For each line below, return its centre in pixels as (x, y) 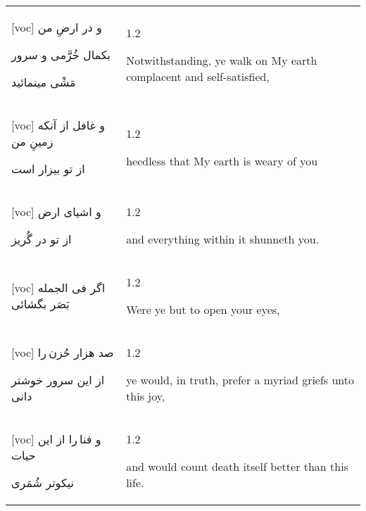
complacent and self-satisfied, (198, 76)
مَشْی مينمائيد (44, 82)
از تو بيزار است (48, 169)
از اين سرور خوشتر (58, 380)
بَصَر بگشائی (40, 304)
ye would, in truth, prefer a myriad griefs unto (240, 380)
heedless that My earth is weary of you (222, 160)
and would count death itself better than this (237, 466)
